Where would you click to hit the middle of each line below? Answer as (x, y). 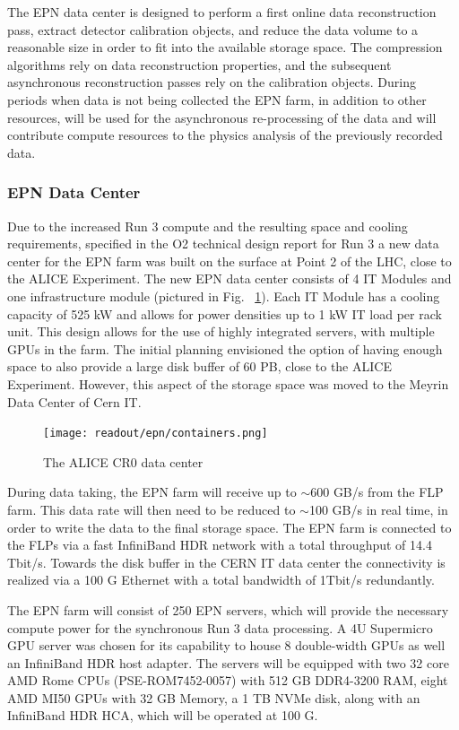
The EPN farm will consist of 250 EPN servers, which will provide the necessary (228, 609)
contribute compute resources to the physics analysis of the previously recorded (225, 135)
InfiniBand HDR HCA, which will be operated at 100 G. (163, 715)
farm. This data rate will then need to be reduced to (152, 509)
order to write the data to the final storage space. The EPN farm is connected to (229, 527)
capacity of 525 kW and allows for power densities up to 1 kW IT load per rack (225, 313)
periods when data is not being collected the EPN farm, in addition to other (217, 99)
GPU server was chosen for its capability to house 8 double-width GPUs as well (226, 645)
